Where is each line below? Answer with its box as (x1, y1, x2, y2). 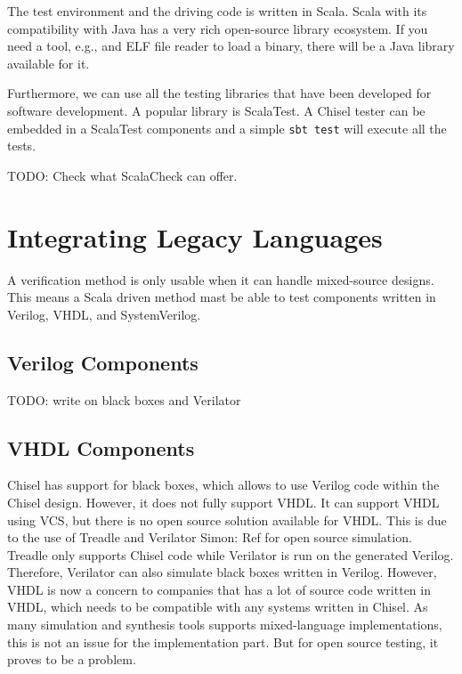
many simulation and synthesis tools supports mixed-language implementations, (7, 615, 442, 634)
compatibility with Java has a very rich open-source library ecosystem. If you (7, 19, 428, 37)
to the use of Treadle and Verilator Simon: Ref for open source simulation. (7, 528, 412, 547)
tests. (7, 136, 36, 155)
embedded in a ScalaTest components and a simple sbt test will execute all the (7, 118, 447, 137)
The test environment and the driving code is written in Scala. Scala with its (7, 2, 427, 20)
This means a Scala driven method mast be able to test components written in (7, 288, 436, 306)
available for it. (7, 53, 90, 72)
